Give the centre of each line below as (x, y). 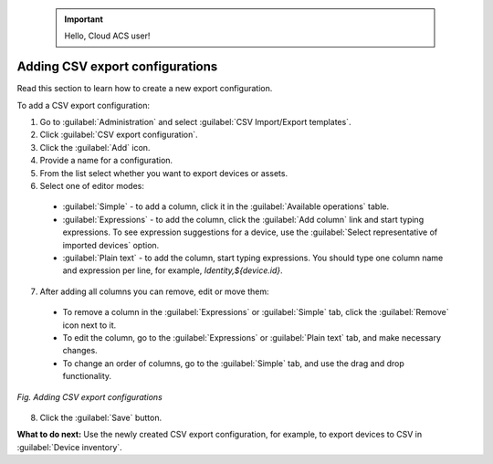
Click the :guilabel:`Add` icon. (95, 147)
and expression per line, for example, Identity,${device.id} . (173, 270)
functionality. (87, 376)
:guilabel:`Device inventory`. (69, 447)
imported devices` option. (111, 245)
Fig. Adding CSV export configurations (90, 396)
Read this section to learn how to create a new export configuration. (145, 89)
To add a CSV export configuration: (84, 105)
